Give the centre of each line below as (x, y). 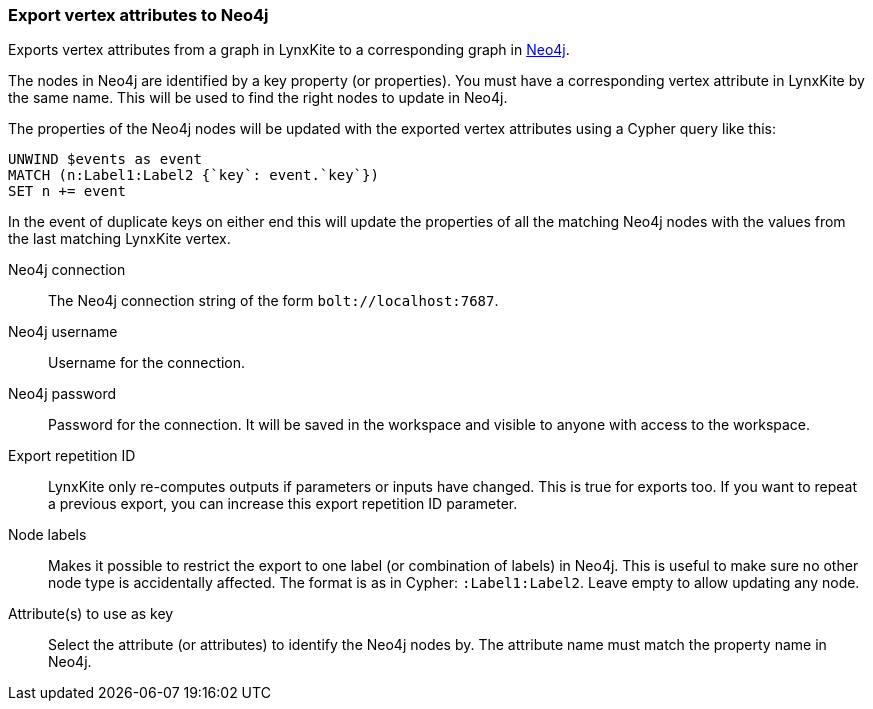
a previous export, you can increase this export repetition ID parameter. (283, 504)
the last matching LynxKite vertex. (119, 239)
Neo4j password (62, 394)
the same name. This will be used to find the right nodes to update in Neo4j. (258, 98)
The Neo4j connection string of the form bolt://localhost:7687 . (273, 301)
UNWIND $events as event (105, 159)
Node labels (47, 535)
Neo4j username (63, 332)
